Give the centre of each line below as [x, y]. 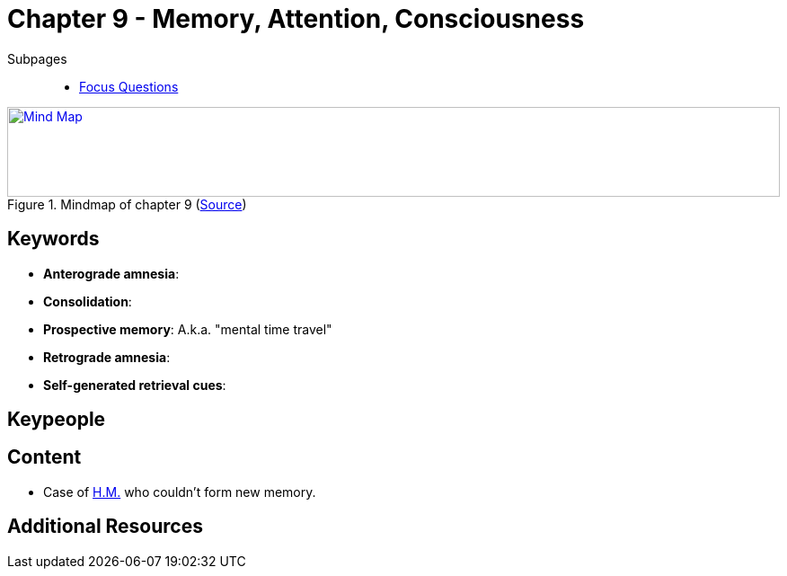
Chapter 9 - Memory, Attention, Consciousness [296, 19]
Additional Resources [105, 527]
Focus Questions [129, 86]
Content [44, 457]
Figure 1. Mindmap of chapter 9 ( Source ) [127, 204]
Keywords [53, 239]
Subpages [37, 58]
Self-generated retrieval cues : [135, 385]
